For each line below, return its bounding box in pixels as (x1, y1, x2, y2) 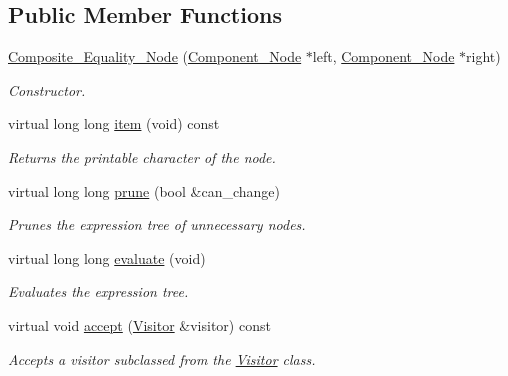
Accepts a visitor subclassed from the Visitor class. (8, 348, 316, 369)
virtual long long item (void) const (8, 113, 220, 134)
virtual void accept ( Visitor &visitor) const (8, 314, 271, 335)
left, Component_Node (312, 46, 455, 67)
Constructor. (8, 79, 86, 100)
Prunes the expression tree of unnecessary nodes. (8, 214, 306, 235)
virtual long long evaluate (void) (8, 247, 206, 268)
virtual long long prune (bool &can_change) (8, 180, 280, 201)
